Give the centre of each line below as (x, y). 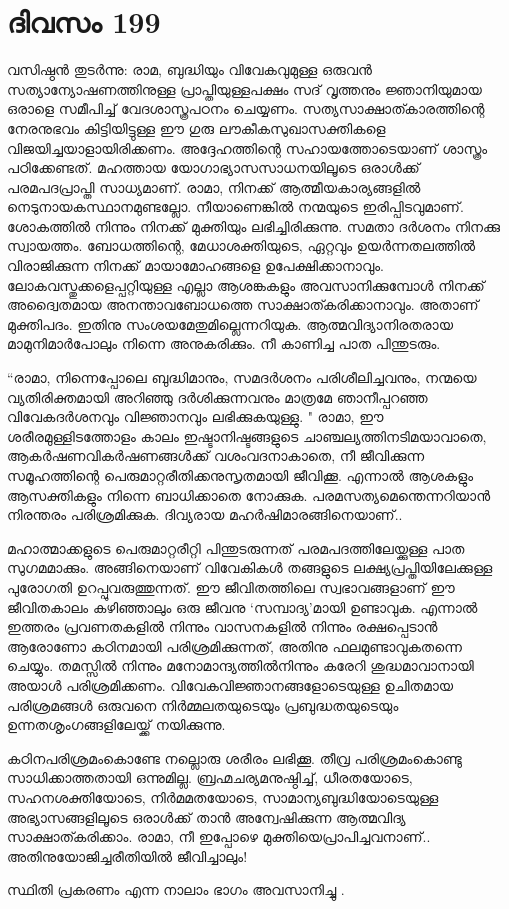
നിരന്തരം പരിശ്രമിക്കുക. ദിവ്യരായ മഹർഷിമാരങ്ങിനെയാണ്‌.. (205, 514)
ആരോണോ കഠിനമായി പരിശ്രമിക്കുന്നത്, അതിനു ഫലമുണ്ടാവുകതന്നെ (234, 645)
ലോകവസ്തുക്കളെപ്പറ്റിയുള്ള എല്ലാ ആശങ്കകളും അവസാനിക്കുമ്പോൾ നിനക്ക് (246, 284)
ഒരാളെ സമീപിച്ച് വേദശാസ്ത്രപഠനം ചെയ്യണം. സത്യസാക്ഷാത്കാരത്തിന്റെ (246, 108)
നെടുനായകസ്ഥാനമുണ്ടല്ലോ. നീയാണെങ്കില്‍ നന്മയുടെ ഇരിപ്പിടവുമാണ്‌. (235, 206)
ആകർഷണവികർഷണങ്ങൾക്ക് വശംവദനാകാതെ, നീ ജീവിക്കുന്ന (216, 455)
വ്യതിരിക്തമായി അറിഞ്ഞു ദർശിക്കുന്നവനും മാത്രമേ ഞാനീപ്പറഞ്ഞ (217, 396)
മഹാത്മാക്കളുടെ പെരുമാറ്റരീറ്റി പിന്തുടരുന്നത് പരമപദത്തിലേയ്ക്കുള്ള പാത (236, 547)
